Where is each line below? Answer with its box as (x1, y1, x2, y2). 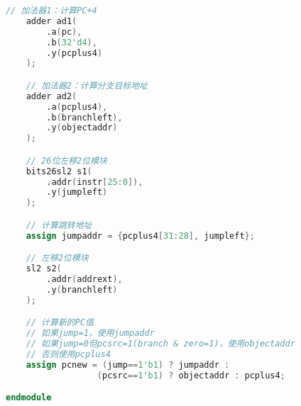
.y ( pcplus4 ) (46, 47, 103, 58)
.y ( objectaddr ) (46, 123, 118, 133)
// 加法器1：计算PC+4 (6, 6, 97, 16)
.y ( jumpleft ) (46, 187, 108, 198)
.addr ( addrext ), (46, 274, 123, 284)
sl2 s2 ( (26, 264, 62, 274)
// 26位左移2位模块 (26, 155, 107, 166)
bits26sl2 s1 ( (26, 166, 92, 176)
